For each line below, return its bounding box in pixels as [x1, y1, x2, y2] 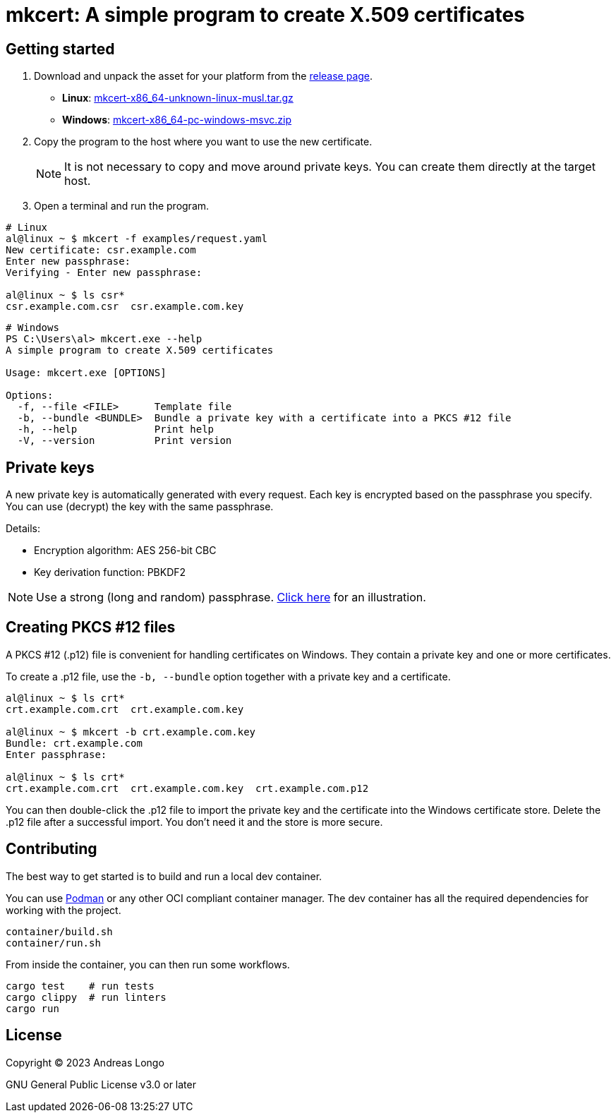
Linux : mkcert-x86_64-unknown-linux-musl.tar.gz [62, 92, 294, 104]
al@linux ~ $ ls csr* [6, 289, 125, 301]
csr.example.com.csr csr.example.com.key [6, 301, 244, 313]
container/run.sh [6, 937, 101, 949]
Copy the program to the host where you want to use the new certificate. [34, 136, 373, 148]
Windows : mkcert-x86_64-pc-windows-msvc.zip [62, 114, 292, 126]
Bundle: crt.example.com [6, 737, 143, 749]
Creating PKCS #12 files [6, 618, 176, 637]
